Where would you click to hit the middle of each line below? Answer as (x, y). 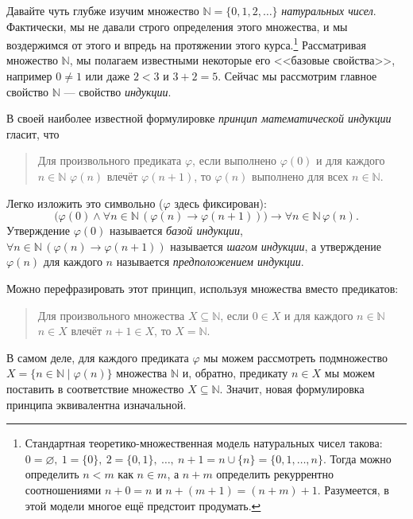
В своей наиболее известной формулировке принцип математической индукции (199, 118)
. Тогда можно (357, 458)
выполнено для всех (300, 176)
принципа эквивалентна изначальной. (96, 404)
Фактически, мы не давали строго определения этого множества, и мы (177, 26)
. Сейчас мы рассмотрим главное (297, 76)
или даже (108, 76)
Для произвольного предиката (110, 160)
